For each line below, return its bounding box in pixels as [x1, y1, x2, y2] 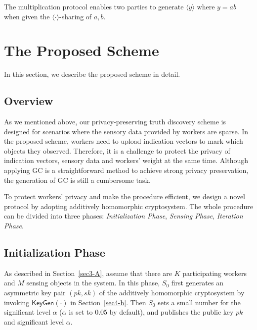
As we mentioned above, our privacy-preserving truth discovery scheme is [4, 116, 226, 127]
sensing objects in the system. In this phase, [26, 277, 160, 288]
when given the [4, 11, 50, 21]
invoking [4, 297, 30, 307]
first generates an [171, 277, 223, 288]
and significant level [4, 316, 64, 327]
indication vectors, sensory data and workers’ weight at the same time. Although [4, 155, 249, 165]
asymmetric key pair [4, 287, 66, 298]
